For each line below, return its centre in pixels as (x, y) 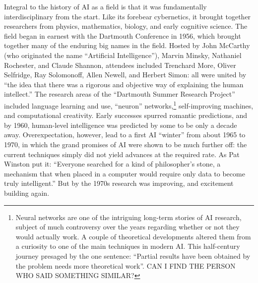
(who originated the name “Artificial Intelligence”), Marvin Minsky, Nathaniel (123, 55)
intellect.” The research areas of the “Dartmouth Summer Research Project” (120, 94)
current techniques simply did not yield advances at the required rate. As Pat (122, 154)
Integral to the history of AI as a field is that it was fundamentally (105, 6)
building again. (27, 193)
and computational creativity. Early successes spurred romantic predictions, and (126, 115)
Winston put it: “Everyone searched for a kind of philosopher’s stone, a (112, 164)
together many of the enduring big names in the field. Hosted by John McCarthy (127, 45)
